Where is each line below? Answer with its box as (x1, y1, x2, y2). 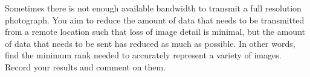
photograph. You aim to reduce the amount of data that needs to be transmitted (5, 13, 305, 26)
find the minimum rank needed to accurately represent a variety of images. (5, 49, 282, 61)
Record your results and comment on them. (5, 60, 166, 73)
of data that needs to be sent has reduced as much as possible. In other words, (5, 37, 295, 49)
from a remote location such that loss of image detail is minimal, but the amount (5, 25, 305, 38)
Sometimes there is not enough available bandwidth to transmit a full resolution (5, 2, 302, 14)
